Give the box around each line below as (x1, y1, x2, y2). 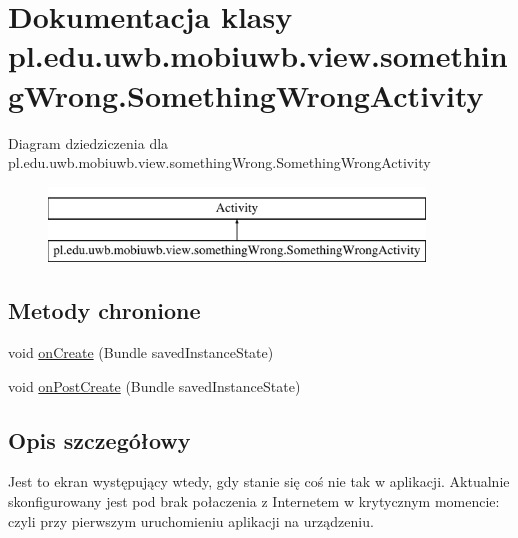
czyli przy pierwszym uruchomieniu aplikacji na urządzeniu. (8, 510, 374, 531)
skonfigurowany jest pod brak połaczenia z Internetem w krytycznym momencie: (8, 491, 500, 512)
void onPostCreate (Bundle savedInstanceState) (8, 375, 301, 396)
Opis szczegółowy (8, 424, 191, 455)
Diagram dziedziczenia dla (8, 132, 169, 153)
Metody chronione (8, 295, 201, 326)
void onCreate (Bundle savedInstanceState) (8, 342, 274, 363)
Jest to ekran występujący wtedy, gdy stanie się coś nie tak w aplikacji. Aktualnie (8, 471, 510, 492)
